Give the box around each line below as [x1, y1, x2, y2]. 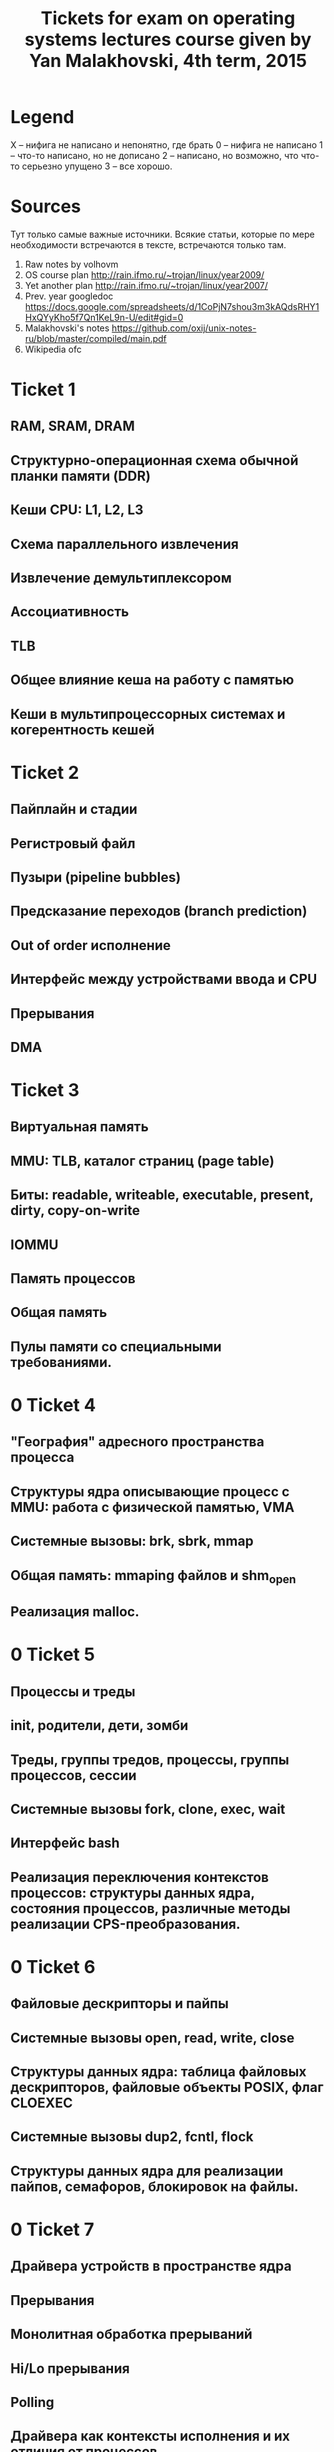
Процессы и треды [10, 1683, 136, 1700]
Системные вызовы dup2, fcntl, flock [10, 2128, 254, 2146]
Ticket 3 [10, 1079, 80, 1102]
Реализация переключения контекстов [10, 1868, 270, 1886]
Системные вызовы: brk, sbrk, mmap [10, 1533, 254, 1550]
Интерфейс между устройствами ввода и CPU [10, 971, 318, 988]
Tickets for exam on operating [40, 7, 296, 30]
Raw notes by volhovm [24, 258, 119, 270]
